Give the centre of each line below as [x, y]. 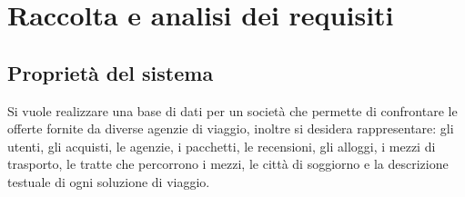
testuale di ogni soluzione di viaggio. [109, 181]
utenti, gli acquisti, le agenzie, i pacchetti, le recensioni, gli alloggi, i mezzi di [222, 146]
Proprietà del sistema [111, 72]
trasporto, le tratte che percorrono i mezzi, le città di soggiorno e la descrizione [228, 164]
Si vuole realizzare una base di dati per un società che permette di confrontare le [232, 110]
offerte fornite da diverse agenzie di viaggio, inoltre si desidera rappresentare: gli [231, 128]
